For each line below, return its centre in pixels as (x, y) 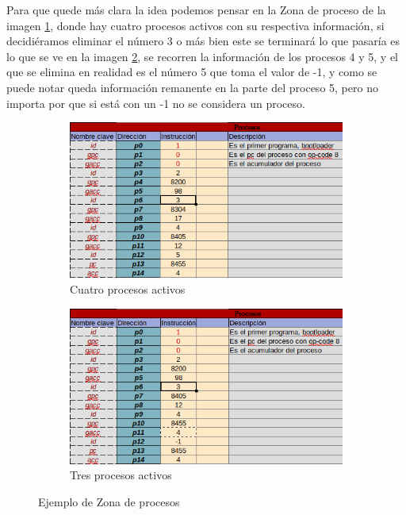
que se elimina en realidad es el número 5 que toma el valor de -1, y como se (192, 72)
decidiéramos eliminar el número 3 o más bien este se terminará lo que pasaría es (203, 41)
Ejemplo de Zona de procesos (109, 502)
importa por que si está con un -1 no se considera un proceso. (156, 103)
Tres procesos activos (121, 475)
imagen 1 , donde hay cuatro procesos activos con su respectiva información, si (195, 25)
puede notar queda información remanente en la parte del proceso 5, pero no (192, 87)
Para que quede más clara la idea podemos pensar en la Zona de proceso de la (196, 10)
